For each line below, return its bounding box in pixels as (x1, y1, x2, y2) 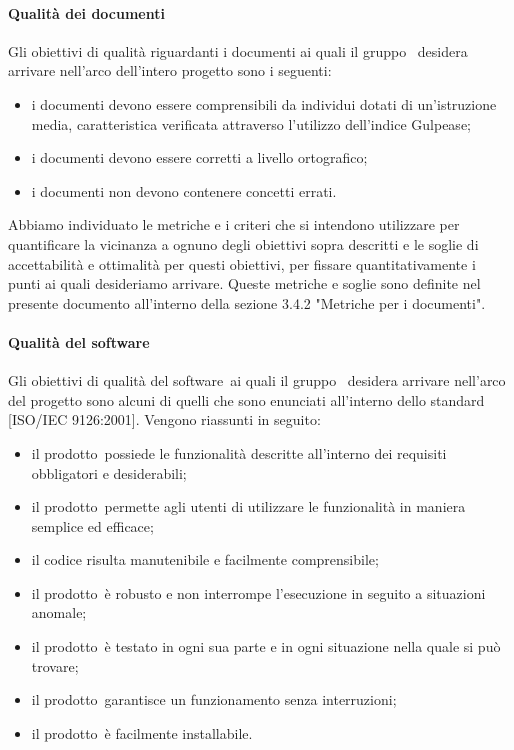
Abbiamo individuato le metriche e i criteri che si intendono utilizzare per (8, 214, 460, 235)
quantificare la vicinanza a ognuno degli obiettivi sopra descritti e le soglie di (8, 233, 479, 254)
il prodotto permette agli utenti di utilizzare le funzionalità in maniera (31, 496, 466, 517)
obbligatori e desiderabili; (31, 462, 187, 483)
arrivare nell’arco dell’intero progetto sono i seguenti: (8, 60, 332, 81)
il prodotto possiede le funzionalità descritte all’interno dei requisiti (31, 442, 447, 463)
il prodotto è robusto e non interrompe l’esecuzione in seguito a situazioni (31, 582, 486, 603)
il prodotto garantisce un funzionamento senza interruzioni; (31, 689, 397, 710)
